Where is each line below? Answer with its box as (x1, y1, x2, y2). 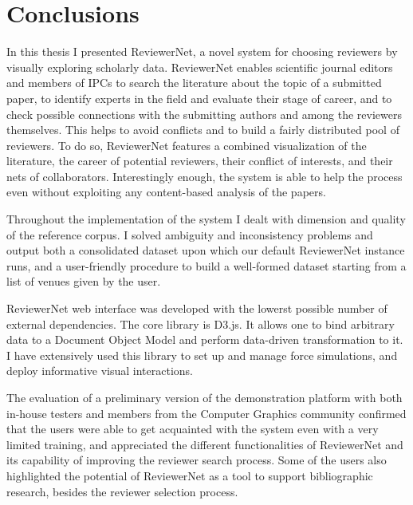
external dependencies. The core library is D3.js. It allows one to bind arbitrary (6, 315, 395, 332)
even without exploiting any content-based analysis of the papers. (6, 183, 326, 200)
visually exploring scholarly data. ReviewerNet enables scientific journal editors (6, 58, 393, 75)
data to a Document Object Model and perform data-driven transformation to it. (6, 331, 403, 348)
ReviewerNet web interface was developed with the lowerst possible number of (6, 300, 387, 317)
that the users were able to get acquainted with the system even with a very (6, 420, 379, 437)
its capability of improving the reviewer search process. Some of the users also (6, 452, 387, 468)
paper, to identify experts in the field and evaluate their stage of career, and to (6, 89, 392, 106)
